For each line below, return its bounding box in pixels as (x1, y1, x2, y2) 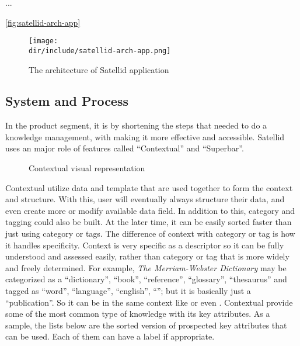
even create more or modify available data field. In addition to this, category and (5, 204, 295, 216)
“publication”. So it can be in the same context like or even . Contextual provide (5, 296, 293, 308)
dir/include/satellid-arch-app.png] (29, 46, 171, 55)
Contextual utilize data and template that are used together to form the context (5, 181, 293, 193)
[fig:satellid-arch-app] (5, 16, 81, 28)
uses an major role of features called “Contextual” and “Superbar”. (5, 142, 244, 154)
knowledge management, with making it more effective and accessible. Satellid (5, 130, 285, 143)
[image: (29, 37, 58, 46)
